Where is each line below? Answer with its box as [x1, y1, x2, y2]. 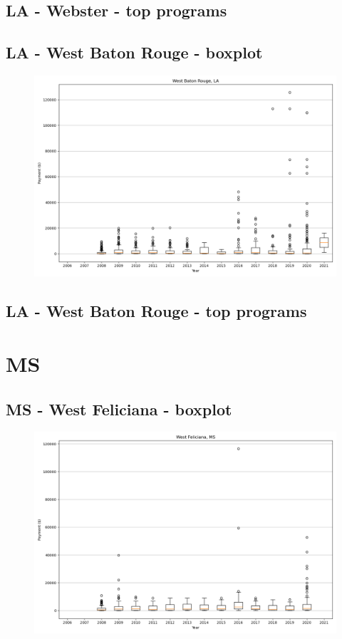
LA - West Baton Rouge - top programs [6, 300, 307, 322]
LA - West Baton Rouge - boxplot [6, 41, 263, 63]
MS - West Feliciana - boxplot [6, 398, 232, 420]
